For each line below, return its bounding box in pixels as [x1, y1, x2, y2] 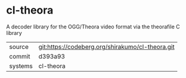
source [9, 43, 29, 51]
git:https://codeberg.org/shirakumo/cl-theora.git [38, 43, 175, 51]
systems [9, 61, 33, 70]
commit [9, 52, 30, 60]
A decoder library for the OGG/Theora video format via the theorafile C [6, 23, 180, 30]
